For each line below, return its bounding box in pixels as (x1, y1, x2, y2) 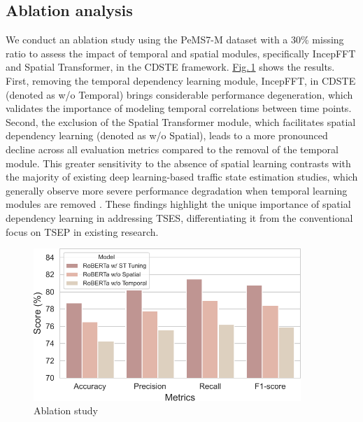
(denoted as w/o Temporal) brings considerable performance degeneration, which (6, 87, 353, 101)
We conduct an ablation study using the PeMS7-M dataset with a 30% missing (6, 32, 344, 47)
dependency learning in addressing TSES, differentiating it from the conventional (6, 210, 353, 225)
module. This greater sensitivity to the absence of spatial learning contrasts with (6, 155, 351, 170)
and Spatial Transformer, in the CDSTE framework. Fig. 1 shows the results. (6, 59, 335, 74)
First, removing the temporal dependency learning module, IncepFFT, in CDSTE (6, 73, 356, 87)
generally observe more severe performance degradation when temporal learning (6, 183, 348, 197)
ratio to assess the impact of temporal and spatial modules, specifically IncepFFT (6, 45, 356, 60)
